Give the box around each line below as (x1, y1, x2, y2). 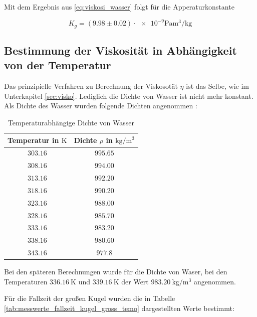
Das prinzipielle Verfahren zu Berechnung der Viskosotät (4, 81, 178, 91)
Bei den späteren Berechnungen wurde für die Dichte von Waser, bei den (4, 266, 227, 277)
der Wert (121, 276, 149, 286)
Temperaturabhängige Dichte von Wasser (8, 117, 135, 127)
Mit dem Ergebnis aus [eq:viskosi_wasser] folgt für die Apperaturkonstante (4, 2, 234, 12)
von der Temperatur (4, 57, 111, 73)
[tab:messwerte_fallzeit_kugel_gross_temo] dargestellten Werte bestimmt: (4, 302, 234, 313)
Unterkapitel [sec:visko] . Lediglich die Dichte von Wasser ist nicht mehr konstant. (4, 90, 253, 101)
